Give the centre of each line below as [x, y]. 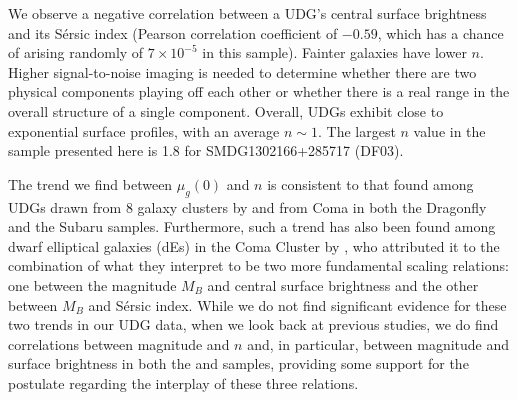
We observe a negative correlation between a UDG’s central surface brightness [247, 13]
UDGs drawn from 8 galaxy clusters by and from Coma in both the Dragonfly [247, 206]
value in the [449, 130]
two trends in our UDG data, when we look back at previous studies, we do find [253, 324]
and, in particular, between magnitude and [378, 343]
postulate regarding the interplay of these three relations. [183, 382]
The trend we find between [90, 183]
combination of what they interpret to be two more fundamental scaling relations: [258, 265]
